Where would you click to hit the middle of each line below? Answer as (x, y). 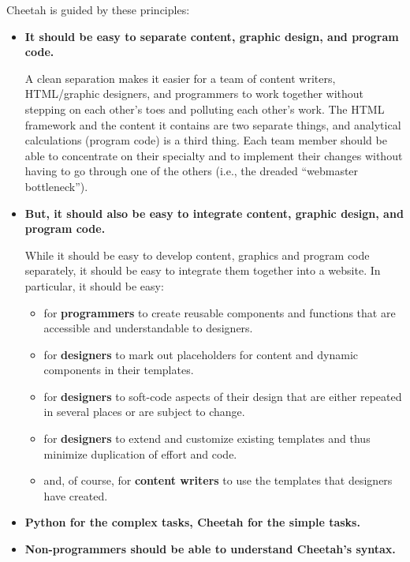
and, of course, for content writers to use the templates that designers (218, 480)
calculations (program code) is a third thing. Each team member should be (206, 140)
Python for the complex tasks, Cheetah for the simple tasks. (192, 522)
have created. (76, 495)
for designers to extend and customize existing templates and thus (207, 438)
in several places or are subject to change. (144, 412)
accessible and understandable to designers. (148, 328)
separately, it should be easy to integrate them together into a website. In (203, 270)
